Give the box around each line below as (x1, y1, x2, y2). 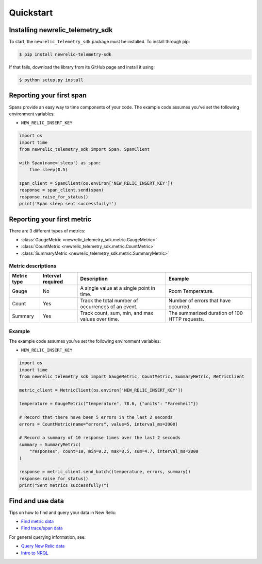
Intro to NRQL (21, 550, 49, 556)
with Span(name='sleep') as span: (19, 160, 101, 165)
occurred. (168, 303, 191, 310)
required (43, 279, 63, 285)
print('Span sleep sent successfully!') (19, 201, 116, 207)
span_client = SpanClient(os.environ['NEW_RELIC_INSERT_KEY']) (19, 180, 173, 186)
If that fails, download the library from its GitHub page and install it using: (9, 64, 155, 70)
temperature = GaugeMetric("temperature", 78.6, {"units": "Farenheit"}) (19, 401, 198, 406)
